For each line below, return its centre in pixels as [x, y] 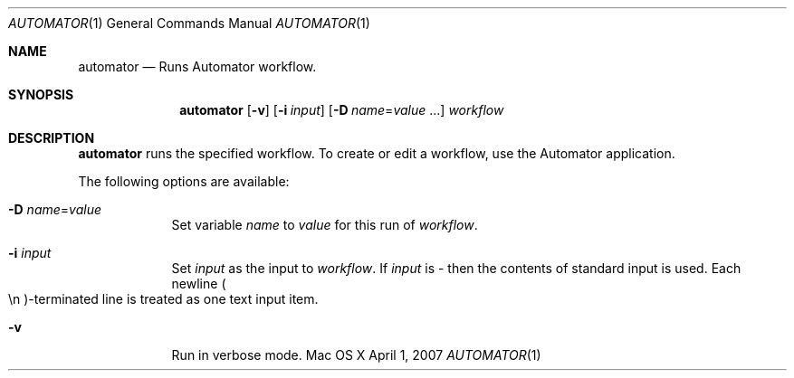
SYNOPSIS [41, 94]
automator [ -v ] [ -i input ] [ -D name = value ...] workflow [342, 110]
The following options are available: [184, 181]
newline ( [199, 283]
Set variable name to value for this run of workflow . [325, 225]
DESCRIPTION [52, 138]
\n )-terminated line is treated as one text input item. [163, 299]
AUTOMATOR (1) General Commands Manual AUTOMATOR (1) [189, 23]
